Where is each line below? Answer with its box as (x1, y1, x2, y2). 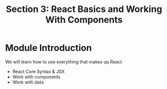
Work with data (12, 79, 44, 85)
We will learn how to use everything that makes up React (5, 58, 122, 64)
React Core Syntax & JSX (12, 68, 65, 74)
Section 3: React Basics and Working (5, 3, 162, 15)
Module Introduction (5, 42, 92, 53)
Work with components (12, 73, 61, 79)
